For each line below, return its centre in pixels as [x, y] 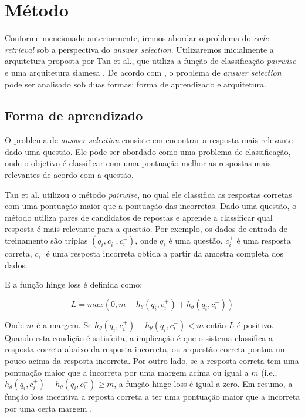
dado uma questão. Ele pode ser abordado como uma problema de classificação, [148, 151]
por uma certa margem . [49, 408]
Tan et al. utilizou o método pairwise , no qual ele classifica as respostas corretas [148, 194]
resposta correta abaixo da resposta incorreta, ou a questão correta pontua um [146, 349]
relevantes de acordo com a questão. [69, 175]
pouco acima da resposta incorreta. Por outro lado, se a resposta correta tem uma [152, 361]
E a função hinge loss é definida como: [74, 284]
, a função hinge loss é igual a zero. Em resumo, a [203, 384]
